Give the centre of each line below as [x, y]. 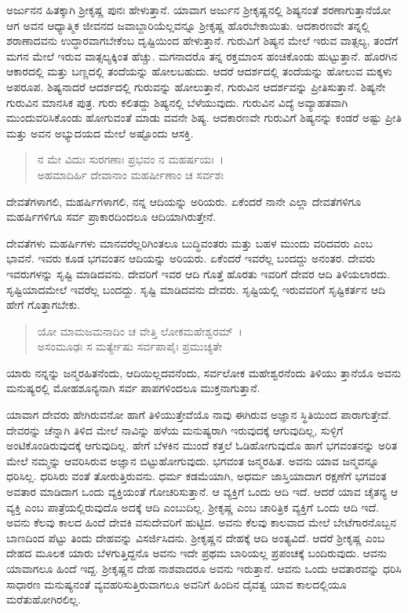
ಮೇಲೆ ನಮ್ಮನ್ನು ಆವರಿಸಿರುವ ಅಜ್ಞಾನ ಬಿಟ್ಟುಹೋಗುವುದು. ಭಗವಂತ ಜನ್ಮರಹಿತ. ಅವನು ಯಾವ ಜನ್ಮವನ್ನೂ [193, 460]
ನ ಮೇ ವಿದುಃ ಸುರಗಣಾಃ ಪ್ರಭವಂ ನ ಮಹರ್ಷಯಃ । [131, 159]
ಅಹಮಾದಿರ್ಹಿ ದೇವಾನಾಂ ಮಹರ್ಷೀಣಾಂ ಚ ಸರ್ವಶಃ [131, 174]
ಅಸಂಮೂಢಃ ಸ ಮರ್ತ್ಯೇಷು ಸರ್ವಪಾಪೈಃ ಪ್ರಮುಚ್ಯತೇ [130, 346]
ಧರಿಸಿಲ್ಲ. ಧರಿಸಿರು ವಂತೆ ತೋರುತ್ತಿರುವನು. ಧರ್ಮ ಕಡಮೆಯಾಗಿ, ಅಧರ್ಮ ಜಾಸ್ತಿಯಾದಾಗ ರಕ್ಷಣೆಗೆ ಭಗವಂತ [197, 476]
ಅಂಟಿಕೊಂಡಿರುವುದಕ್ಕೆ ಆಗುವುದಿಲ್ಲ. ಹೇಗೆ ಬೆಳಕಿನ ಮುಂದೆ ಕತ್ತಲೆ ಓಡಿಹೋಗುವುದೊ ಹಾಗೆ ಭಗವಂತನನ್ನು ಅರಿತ [202, 445]
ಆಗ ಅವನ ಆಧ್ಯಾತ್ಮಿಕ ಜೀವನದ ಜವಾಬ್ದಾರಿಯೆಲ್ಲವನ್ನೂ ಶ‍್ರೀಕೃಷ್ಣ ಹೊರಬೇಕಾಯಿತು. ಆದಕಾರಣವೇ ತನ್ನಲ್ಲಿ [188, 25]
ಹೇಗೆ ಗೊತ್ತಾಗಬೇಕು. [44, 305]
